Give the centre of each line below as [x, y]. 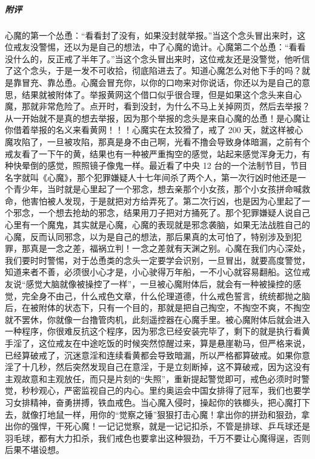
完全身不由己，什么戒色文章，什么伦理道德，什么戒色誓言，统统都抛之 [161, 295]
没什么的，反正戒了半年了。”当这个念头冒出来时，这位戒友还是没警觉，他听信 [157, 58]
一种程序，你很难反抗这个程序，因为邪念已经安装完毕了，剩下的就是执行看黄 [157, 331]
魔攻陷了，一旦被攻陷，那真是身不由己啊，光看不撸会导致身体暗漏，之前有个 [157, 141]
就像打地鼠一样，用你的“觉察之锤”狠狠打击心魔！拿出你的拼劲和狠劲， [161, 414]
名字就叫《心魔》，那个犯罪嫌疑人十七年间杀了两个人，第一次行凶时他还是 [151, 177]
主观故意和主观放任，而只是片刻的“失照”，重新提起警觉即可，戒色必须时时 [153, 378]
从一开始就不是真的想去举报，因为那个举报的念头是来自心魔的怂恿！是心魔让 [157, 118]
